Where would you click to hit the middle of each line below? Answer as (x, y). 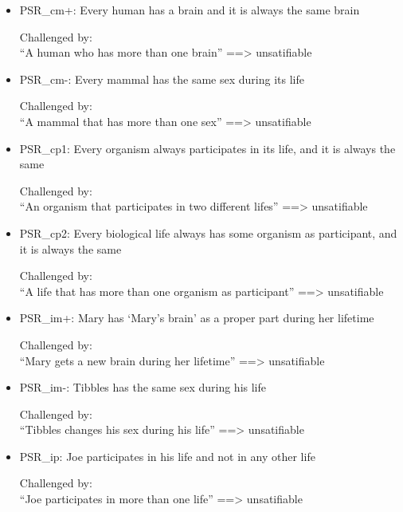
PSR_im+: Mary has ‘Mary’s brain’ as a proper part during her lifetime (197, 318)
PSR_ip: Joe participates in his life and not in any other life (167, 456)
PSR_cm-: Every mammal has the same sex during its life (162, 79)
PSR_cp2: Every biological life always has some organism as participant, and (208, 232)
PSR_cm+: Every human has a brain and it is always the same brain (190, 10)
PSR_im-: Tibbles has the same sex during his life (143, 387)
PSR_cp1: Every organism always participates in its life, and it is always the (207, 148)
